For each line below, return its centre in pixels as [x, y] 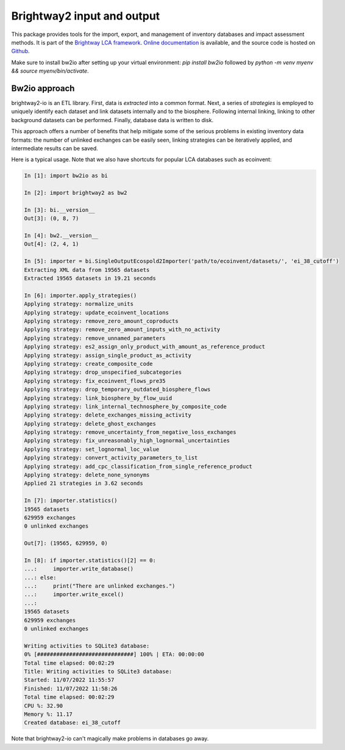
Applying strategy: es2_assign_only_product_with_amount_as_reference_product [144, 347]
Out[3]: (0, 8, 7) [52, 219]
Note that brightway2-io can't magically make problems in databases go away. [110, 738]
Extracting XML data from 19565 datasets [87, 270]
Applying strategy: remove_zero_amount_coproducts [101, 321]
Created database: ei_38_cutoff [73, 723]
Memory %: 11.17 [48, 714]
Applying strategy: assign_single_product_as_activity [108, 355]
